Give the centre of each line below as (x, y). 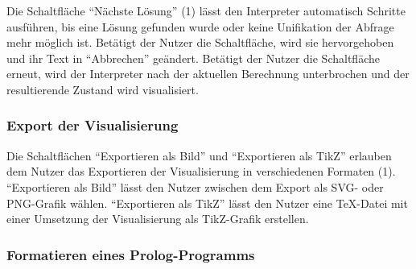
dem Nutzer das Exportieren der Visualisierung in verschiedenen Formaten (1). (201, 171)
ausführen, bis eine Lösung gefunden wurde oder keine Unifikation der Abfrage (200, 26)
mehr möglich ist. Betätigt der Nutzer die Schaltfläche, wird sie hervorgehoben (200, 42)
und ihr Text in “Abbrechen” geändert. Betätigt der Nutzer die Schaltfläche (193, 58)
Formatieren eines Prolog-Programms (131, 254)
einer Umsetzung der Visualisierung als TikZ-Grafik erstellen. (158, 219)
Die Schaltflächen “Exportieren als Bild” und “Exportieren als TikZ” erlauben (199, 155)
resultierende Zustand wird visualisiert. (103, 89)
